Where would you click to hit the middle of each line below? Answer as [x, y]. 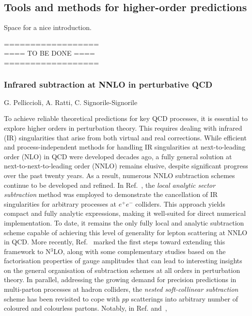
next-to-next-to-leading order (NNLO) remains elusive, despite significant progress [126, 166]
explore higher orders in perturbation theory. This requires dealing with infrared [123, 128]
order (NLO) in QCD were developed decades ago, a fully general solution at [118, 156]
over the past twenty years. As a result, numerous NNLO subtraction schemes [119, 175]
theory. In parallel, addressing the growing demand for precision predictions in [120, 279]
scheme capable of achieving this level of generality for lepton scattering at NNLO [126, 232]
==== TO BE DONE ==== [49, 53]
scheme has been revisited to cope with [62, 298]
